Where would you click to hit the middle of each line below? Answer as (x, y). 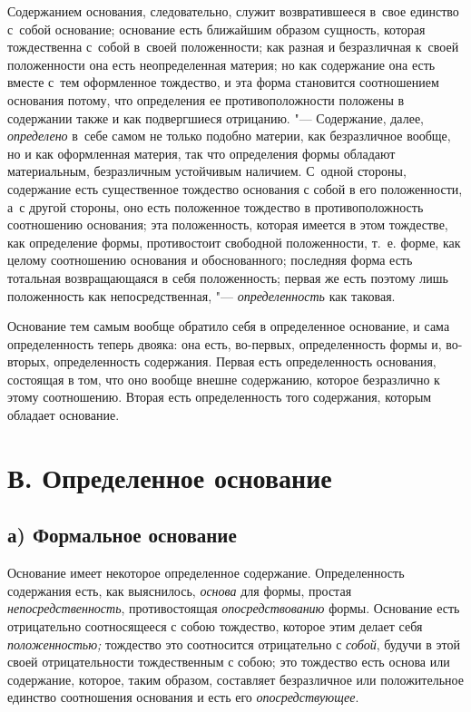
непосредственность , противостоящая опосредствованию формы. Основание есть (234, 608)
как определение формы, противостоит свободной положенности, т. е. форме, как (234, 242)
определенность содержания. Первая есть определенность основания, (245, 361)
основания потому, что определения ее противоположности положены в (206, 99)
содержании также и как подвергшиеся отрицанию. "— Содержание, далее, (216, 117)
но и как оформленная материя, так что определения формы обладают (201, 153)
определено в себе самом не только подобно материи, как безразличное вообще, (229, 136)
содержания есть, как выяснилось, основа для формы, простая (180, 590)
